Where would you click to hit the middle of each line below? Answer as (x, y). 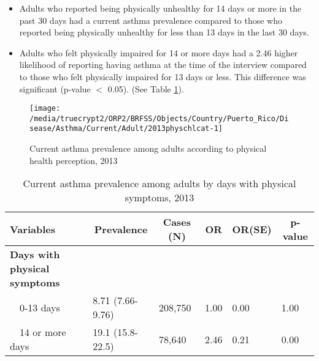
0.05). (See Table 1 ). (146, 88)
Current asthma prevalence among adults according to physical (148, 148)
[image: (45, 109)
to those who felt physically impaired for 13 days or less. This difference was (163, 76)
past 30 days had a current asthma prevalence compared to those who (151, 20)
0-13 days (40, 307)
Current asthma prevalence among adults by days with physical (159, 184)
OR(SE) (252, 229)
